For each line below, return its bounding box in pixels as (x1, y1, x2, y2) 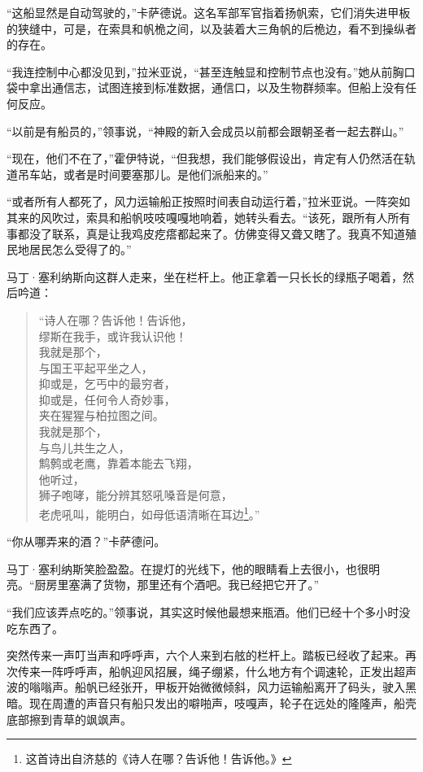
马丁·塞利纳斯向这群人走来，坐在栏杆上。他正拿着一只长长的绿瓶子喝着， (7, 268, 403, 285)
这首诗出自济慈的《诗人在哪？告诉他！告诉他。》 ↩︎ (25, 750, 292, 767)
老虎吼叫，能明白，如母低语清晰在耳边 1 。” (38, 504, 260, 522)
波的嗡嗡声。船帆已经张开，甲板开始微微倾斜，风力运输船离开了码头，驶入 (7, 678, 405, 696)
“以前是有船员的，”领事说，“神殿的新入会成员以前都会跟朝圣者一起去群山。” (7, 122, 404, 139)
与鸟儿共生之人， (38, 438, 130, 456)
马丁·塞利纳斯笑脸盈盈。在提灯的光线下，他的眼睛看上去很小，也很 (7, 560, 368, 577)
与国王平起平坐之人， (38, 359, 153, 376)
